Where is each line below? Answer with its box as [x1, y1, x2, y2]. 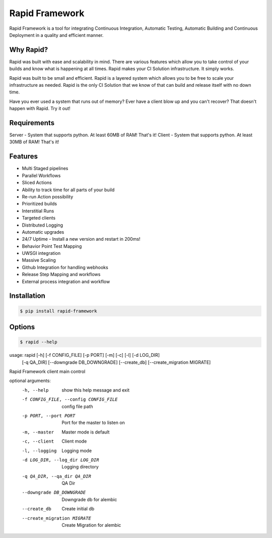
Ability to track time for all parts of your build [22, 187, 115, 193]
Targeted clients [22, 215, 55, 221]
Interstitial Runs [22, 207, 54, 214]
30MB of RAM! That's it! [9, 139, 59, 145]
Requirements [9, 119, 55, 127]
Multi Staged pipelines [22, 166, 69, 172]
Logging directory [61, 464, 99, 470]
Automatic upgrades [22, 229, 64, 235]
